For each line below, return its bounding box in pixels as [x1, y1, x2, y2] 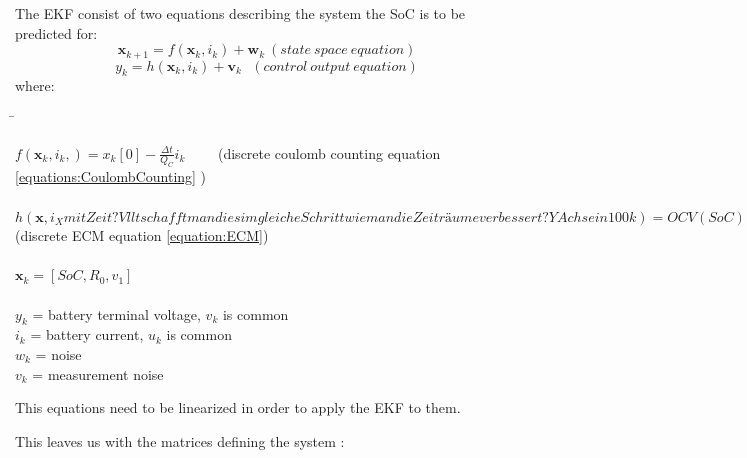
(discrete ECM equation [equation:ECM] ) [15, 225, 269, 246]
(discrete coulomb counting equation [217, 142, 441, 163]
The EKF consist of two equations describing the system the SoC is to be [15, 3, 466, 23]
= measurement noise [32, 363, 164, 384]
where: [15, 75, 55, 96]
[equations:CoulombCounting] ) [15, 166, 207, 187]
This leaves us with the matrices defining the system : [15, 430, 345, 451]
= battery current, [30, 324, 144, 345]
